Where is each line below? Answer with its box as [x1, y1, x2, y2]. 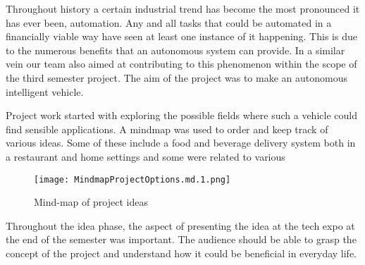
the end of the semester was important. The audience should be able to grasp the [6, 232, 357, 247]
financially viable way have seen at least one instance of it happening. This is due [6, 29, 357, 44]
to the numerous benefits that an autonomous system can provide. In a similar [6, 42, 345, 57]
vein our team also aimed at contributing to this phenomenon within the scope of [6, 56, 357, 71]
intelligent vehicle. [6, 84, 84, 99]
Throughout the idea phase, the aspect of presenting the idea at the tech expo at [6, 218, 355, 233]
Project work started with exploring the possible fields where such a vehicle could [6, 108, 357, 123]
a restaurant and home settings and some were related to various [6, 149, 285, 164]
